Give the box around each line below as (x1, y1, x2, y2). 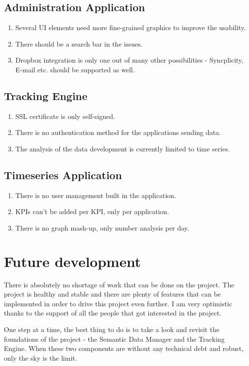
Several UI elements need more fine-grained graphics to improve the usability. (15, 22, 246, 33)
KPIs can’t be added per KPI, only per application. (15, 206, 169, 216)
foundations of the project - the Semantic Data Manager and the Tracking (4, 333, 225, 344)
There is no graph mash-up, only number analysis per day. (15, 222, 189, 233)
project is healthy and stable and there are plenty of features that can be (4, 289, 221, 299)
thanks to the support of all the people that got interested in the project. (4, 308, 221, 318)
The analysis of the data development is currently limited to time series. (15, 143, 230, 153)
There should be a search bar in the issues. (15, 38, 143, 49)
